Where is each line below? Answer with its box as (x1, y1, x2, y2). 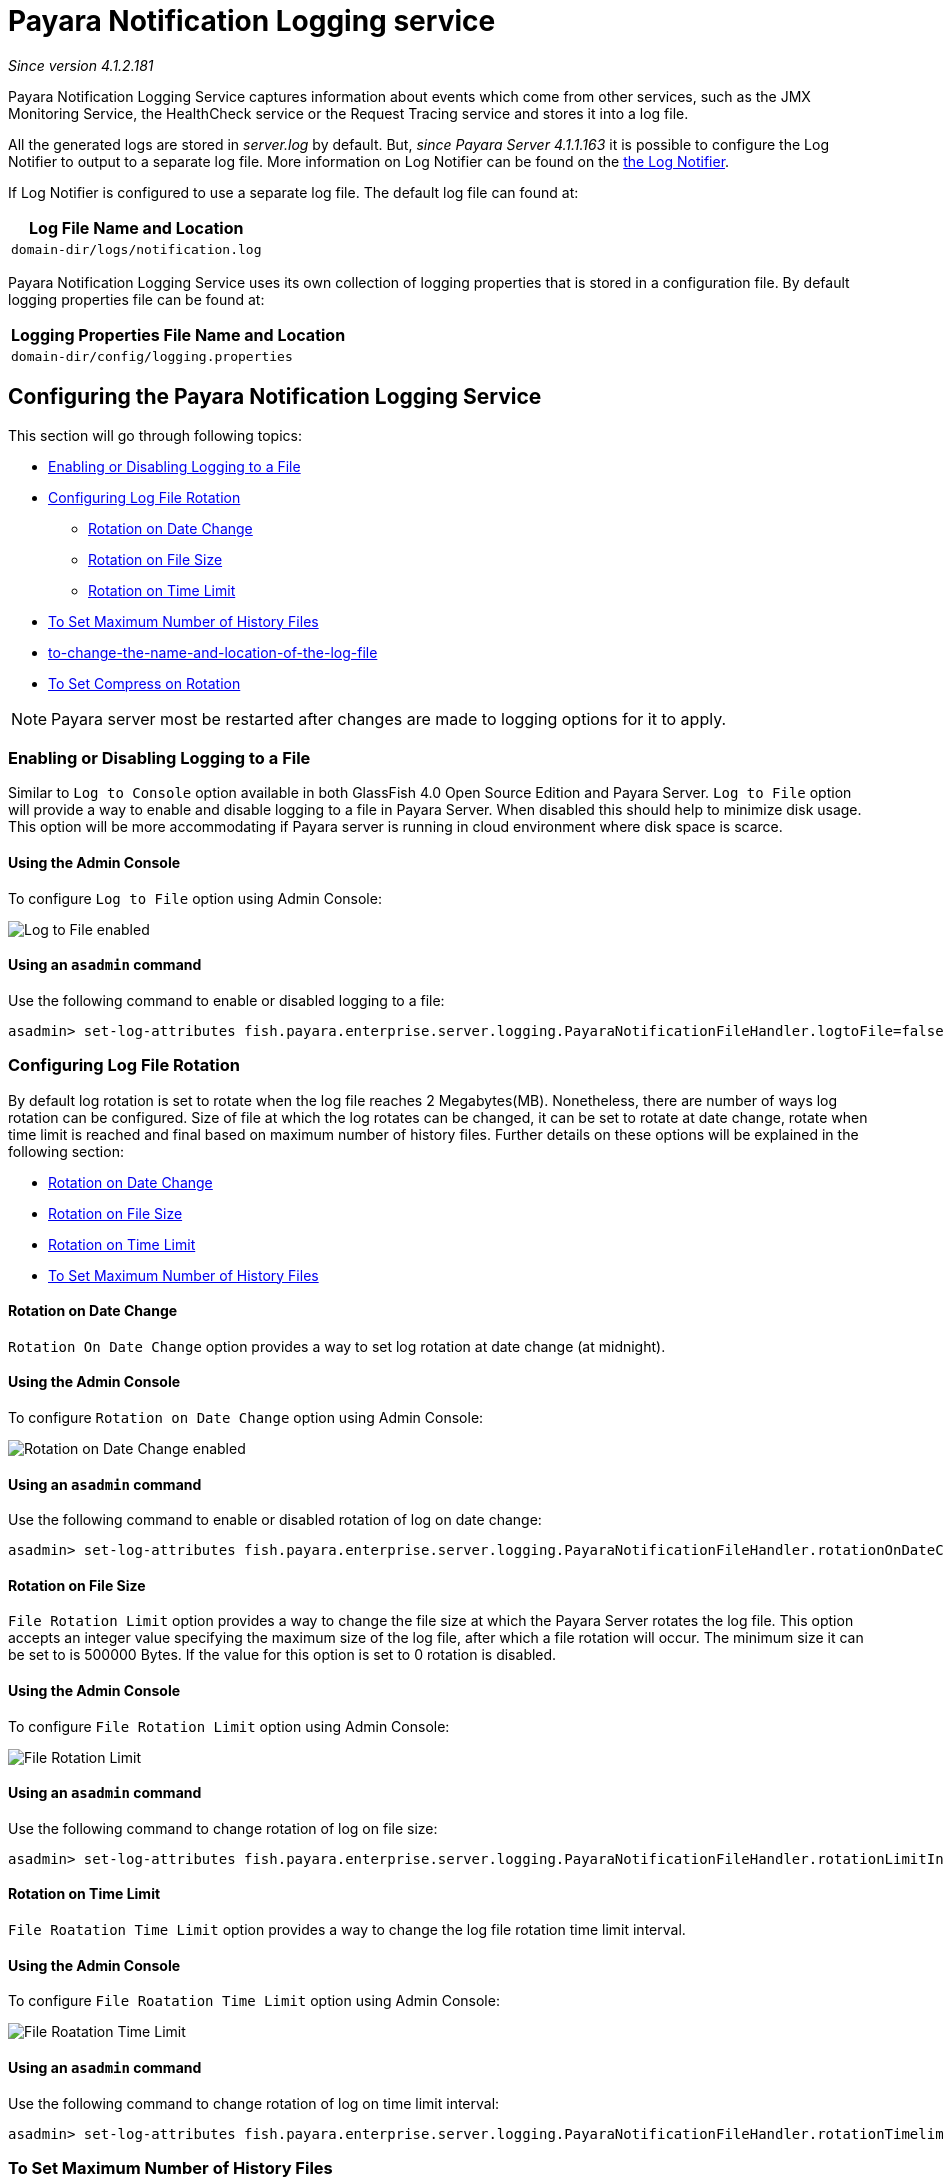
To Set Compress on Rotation (48, 674, 241, 692)
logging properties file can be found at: (8, 290, 265, 308)
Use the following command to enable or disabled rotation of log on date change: (8, 1511, 542, 1529)
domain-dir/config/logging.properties (11, 348, 293, 364)
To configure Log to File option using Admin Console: (8, 889, 382, 907)
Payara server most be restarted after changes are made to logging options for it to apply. (51, 708, 727, 729)
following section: (8, 1142, 124, 1160)
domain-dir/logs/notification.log (11, 241, 262, 257)
